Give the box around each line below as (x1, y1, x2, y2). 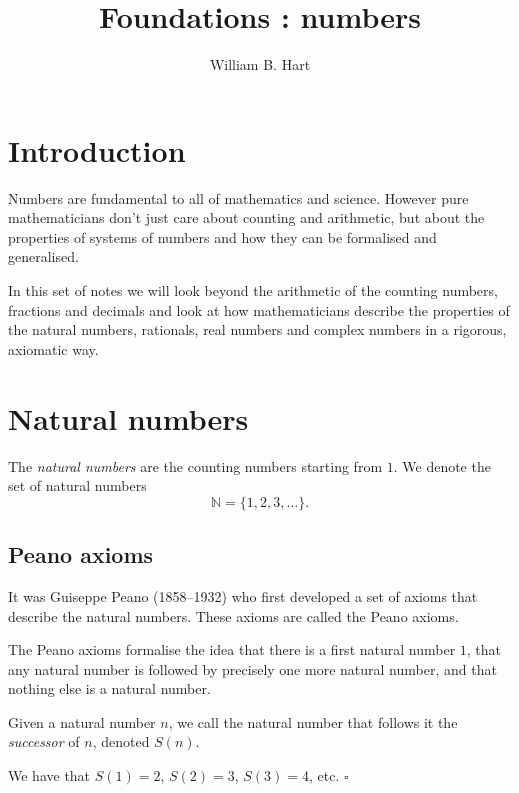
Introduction (8, 129, 186, 170)
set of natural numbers (8, 475, 147, 496)
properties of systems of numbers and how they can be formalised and (8, 226, 437, 247)
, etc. (309, 765, 340, 786)
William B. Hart (209, 54, 311, 75)
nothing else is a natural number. (8, 678, 211, 699)
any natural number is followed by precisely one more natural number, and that (8, 658, 497, 679)
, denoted (92, 731, 150, 752)
